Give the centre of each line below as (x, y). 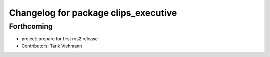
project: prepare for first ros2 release (60, 39)
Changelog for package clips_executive (93, 13)
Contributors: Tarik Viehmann (52, 46)
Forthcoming (31, 26)
